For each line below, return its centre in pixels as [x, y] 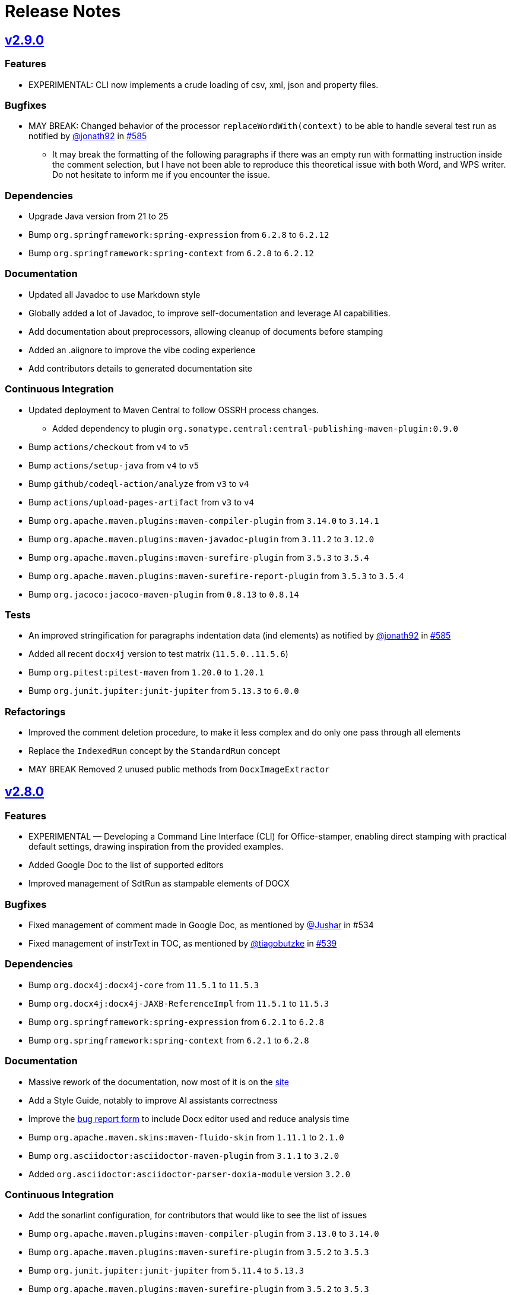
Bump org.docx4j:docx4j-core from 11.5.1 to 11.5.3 [144, 985]
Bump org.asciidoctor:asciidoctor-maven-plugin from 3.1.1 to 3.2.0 [184, 1155]
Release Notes [63, 11]
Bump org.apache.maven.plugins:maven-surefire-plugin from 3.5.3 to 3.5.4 [199, 557]
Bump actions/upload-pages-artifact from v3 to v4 [141, 502]
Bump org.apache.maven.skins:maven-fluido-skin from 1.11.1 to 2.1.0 [186, 1137]
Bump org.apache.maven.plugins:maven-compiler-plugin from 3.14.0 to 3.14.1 [204, 520]
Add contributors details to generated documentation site [141, 368]
